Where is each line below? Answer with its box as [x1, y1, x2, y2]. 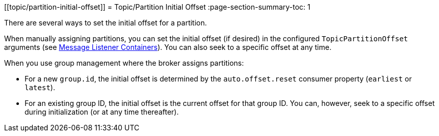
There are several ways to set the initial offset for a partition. [4, 18, 207, 27]
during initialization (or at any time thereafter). [25, 107, 179, 116]
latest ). [25, 83, 55, 92]
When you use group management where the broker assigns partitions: [4, 59, 244, 67]
